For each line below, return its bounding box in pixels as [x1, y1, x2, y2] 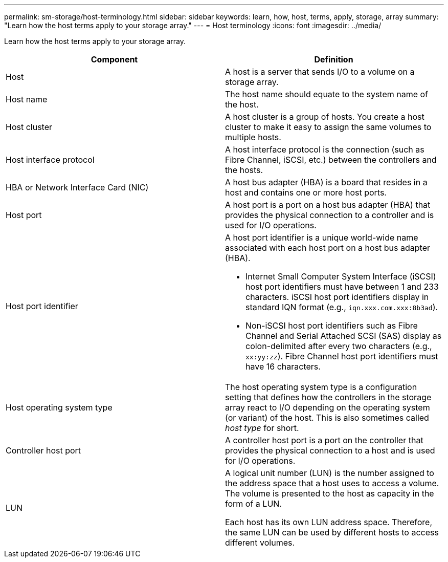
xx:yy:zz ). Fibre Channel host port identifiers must [245, 351, 438, 361]
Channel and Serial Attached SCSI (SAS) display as [245, 331, 442, 341]
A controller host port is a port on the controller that [225, 435, 423, 445]
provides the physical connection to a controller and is [225, 210, 434, 220]
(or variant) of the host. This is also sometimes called [225, 413, 429, 423]
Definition [314, 54, 353, 64]
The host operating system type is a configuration [225, 382, 417, 392]
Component [91, 54, 138, 64]
